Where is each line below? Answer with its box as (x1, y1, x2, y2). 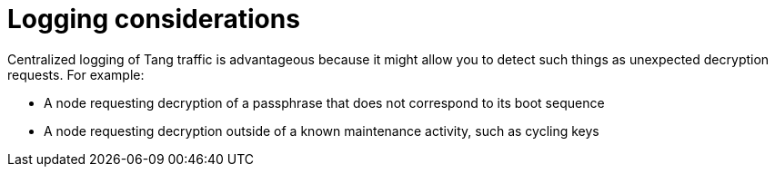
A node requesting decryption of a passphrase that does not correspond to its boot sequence (44, 94, 605, 111)
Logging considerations (7, 4, 300, 34)
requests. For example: (7, 66, 145, 82)
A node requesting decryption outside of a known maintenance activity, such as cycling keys (44, 122, 599, 139)
